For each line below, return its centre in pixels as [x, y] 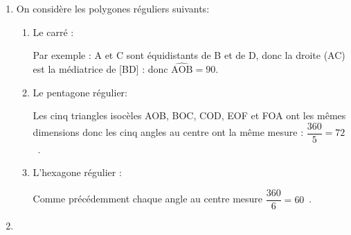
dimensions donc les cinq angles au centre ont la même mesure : [168, 132]
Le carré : [53, 32]
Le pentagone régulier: [80, 92]
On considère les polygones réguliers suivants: [113, 8]
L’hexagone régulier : [77, 172]
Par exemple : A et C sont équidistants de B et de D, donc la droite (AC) [189, 55]
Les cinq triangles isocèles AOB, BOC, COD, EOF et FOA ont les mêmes [189, 115]
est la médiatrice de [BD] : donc [100, 69]
